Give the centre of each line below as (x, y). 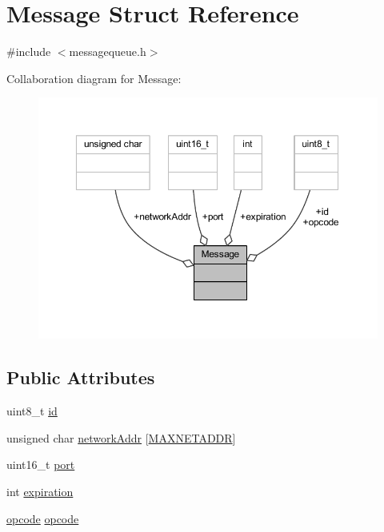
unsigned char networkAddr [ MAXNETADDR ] (121, 437)
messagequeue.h (108, 52)
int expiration (40, 491)
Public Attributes (81, 377)
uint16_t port (41, 465)
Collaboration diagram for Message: (94, 78)
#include (29, 52)
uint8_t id (32, 411)
